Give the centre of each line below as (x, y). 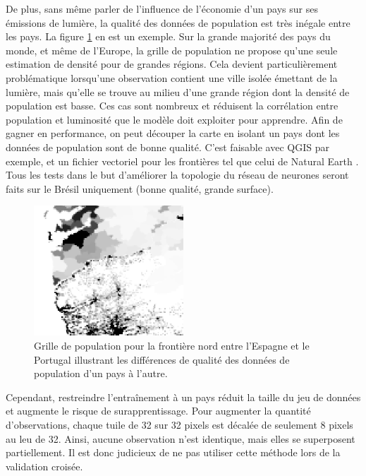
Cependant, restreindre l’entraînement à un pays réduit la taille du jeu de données (183, 397)
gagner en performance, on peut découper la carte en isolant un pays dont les (173, 133)
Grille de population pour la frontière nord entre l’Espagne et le (172, 345)
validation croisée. (44, 466)
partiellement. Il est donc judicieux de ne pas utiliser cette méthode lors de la (173, 452)
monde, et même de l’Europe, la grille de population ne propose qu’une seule (172, 50)
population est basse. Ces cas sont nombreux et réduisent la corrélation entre (172, 106)
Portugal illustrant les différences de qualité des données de (162, 359)
